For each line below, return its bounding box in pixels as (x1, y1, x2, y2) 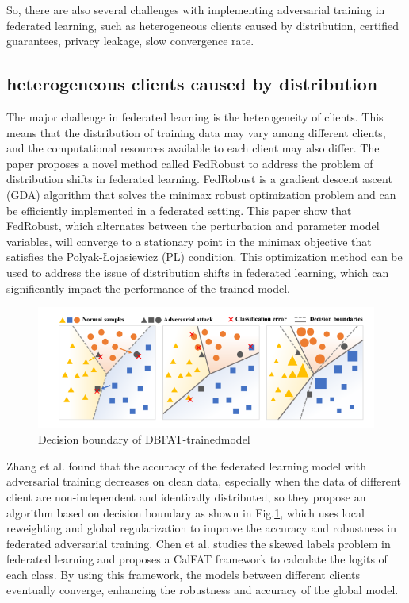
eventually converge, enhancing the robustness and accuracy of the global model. (6, 582, 399, 598)
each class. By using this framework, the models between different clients (6, 566, 360, 582)
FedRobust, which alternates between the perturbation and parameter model (6, 217, 380, 234)
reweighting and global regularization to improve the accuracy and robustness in (6, 520, 397, 536)
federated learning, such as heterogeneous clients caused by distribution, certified (6, 17, 399, 33)
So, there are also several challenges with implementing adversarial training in (6, 2, 385, 17)
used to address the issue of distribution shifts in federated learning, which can (6, 263, 389, 280)
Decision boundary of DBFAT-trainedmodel (38, 431, 250, 447)
